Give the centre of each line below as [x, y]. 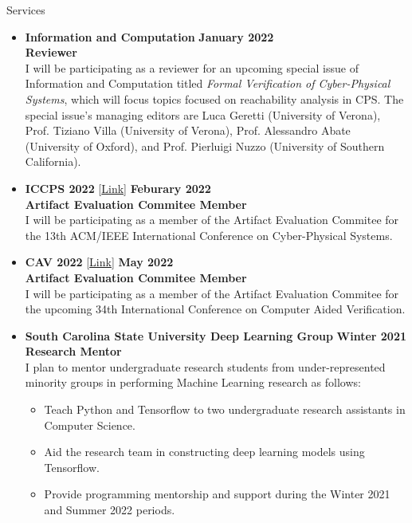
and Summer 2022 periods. [110, 510]
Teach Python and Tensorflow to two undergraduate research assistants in [225, 409]
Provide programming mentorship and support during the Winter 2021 [217, 494]
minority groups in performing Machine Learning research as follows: [193, 382]
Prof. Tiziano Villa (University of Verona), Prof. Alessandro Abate [188, 130]
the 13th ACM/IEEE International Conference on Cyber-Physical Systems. [209, 235]
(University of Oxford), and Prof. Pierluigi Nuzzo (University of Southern [205, 145]
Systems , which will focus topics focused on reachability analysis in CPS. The [214, 98]
